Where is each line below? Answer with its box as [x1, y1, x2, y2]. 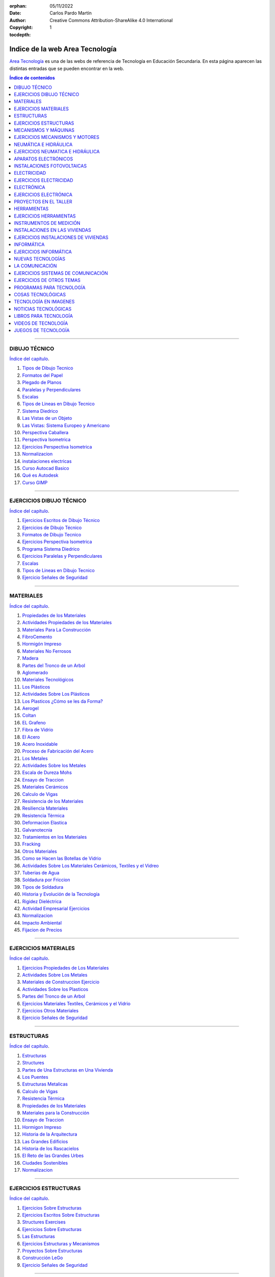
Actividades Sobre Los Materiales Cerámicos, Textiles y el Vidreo [22, 862, 159, 868]
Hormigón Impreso [22, 641, 62, 647]
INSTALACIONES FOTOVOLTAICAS [14, 162, 87, 169]
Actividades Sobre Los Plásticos [22, 691, 90, 697]
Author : [9, 17, 26, 23]
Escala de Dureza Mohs [22, 769, 72, 776]
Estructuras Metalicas [22, 1081, 68, 1087]
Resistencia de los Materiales [22, 798, 84, 805]
